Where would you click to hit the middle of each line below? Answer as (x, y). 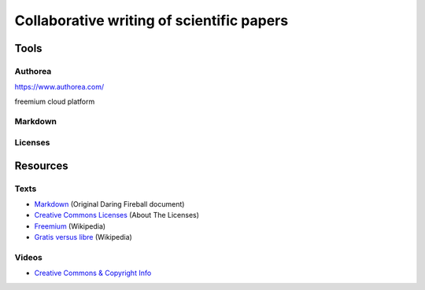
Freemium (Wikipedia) (70, 226)
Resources (41, 165)
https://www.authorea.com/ (59, 87)
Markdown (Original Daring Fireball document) (109, 204)
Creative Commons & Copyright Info (93, 273)
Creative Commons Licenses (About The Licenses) (117, 215)
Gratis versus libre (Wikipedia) (83, 237)
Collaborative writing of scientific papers (152, 20)
